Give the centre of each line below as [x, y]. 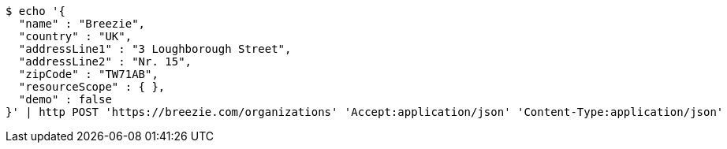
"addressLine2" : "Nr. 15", [105, 61]
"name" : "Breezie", [82, 24]
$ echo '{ [35, 11]
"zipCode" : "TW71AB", [88, 74]
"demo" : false [65, 99]
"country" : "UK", [75, 36]
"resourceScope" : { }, [92, 87]
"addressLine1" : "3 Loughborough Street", [155, 49]
